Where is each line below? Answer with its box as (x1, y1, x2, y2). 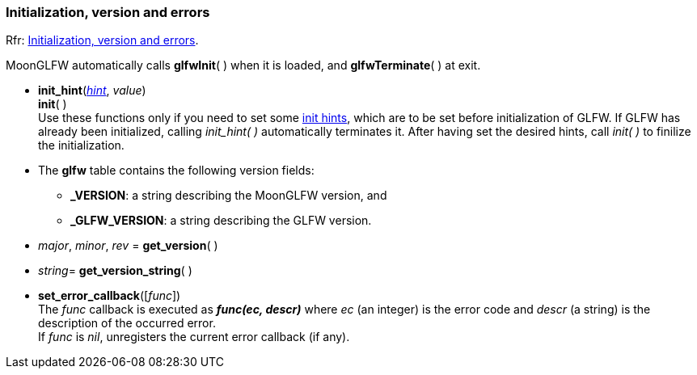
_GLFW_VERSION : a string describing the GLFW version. (70, 213, 372, 228)
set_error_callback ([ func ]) (38, 289, 181, 303)
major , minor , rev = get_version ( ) (38, 238, 218, 253)
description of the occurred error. (38, 316, 216, 331)
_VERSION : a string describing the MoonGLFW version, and (70, 188, 387, 203)
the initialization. (38, 138, 125, 153)
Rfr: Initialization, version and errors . (6, 33, 199, 48)
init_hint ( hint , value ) (38, 83, 146, 98)
